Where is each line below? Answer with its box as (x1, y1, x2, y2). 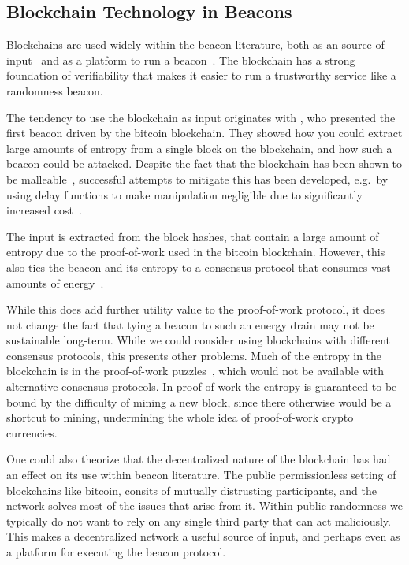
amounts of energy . (6, 274, 104, 291)
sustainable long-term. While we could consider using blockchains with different (6, 332, 391, 348)
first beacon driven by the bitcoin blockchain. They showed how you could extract (6, 125, 403, 141)
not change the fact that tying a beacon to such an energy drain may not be (6, 316, 374, 333)
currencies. (6, 424, 58, 440)
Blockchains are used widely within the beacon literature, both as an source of (6, 36, 385, 53)
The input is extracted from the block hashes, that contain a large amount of (6, 228, 379, 244)
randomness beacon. (6, 82, 103, 99)
